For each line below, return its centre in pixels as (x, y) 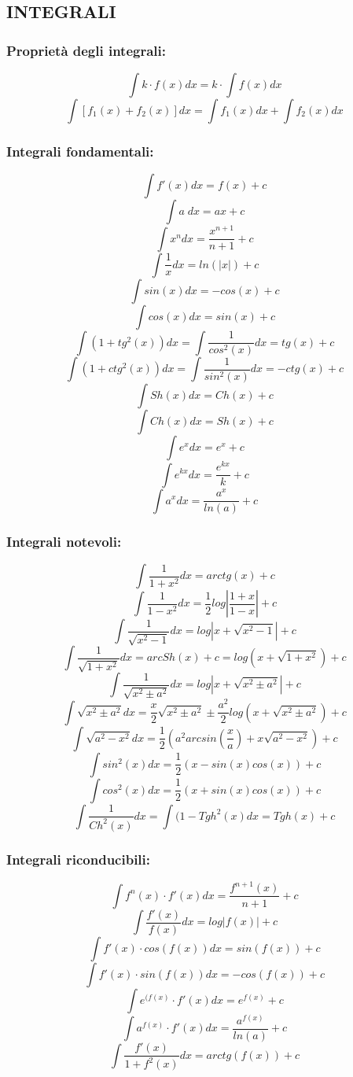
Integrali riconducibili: (79, 859)
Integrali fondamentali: (80, 151)
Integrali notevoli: (64, 542)
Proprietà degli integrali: (86, 50)
